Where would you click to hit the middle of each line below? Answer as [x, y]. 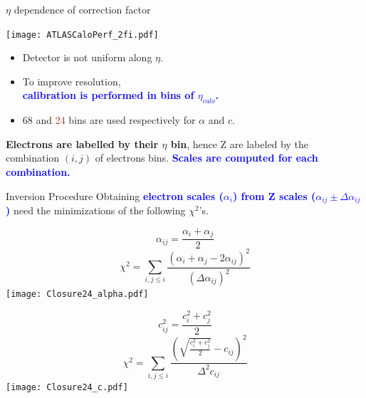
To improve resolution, [72, 81]
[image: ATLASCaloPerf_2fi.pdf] [82, 35]
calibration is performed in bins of [108, 95]
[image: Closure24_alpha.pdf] [77, 294]
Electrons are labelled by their [82, 143]
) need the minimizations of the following [96, 210]
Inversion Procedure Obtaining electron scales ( [115, 195]
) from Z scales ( [274, 195]
